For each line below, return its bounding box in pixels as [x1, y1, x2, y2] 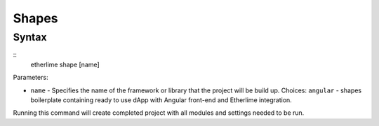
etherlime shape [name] [30, 60, 100, 69]
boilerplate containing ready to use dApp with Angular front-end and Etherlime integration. [30, 95, 293, 104]
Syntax [13, 31, 47, 43]
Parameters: [13, 73, 48, 82]
